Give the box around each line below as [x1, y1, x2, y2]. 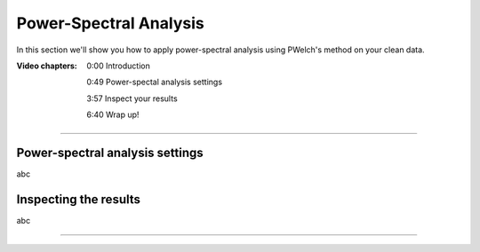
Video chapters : [16, 60, 77, 71]
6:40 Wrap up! [86, 109, 140, 120]
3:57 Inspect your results [86, 93, 178, 104]
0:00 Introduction [86, 60, 150, 71]
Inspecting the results [16, 192, 141, 207]
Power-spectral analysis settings [16, 145, 204, 160]
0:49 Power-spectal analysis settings [86, 76, 222, 88]
